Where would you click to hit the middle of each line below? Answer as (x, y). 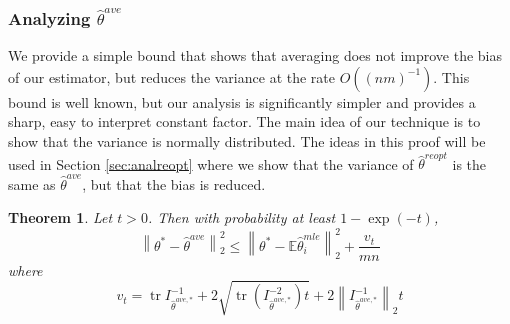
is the (469, 163)
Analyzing (49, 17)
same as (32, 183)
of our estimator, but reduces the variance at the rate (171, 76)
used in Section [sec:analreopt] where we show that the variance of (211, 163)
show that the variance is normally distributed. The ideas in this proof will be (247, 141)
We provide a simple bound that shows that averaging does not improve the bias (255, 55)
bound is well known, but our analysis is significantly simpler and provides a (242, 101)
